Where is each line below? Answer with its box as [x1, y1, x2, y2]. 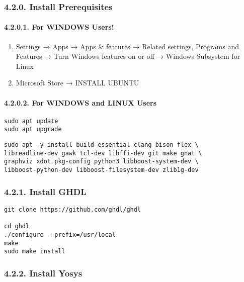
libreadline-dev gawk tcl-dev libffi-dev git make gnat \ [4, 149, 202, 157]
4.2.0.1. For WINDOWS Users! [4, 22, 114, 32]
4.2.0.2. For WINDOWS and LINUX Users [4, 97, 157, 108]
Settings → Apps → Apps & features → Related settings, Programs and [16, 41, 239, 51]
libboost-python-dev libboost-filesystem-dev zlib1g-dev [4, 166, 199, 174]
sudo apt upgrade [4, 126, 62, 133]
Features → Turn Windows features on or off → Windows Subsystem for [16, 51, 240, 61]
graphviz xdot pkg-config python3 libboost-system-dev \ [4, 158, 199, 165]
